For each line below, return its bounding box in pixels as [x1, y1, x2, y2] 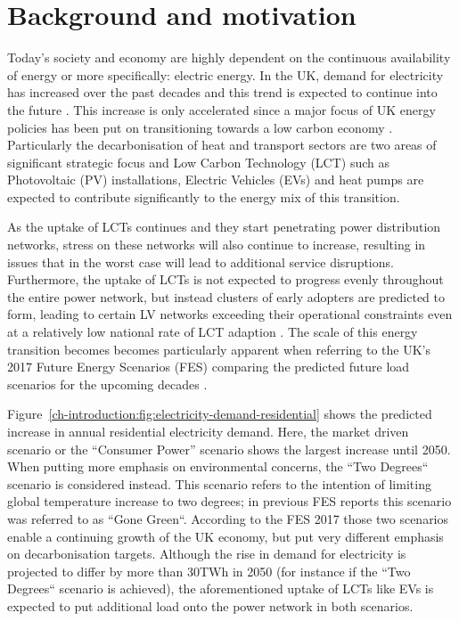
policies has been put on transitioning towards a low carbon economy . [7, 118, 393, 136]
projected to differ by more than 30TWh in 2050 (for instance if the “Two [7, 561, 411, 580]
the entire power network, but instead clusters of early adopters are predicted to [7, 287, 445, 306]
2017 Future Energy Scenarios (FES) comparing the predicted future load [7, 357, 410, 376]
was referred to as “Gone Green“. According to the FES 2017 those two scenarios [7, 509, 449, 527]
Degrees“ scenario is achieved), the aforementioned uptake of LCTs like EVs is [7, 579, 434, 598]
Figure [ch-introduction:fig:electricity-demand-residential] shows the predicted [7, 404, 432, 423]
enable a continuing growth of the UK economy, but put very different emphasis [7, 527, 444, 545]
